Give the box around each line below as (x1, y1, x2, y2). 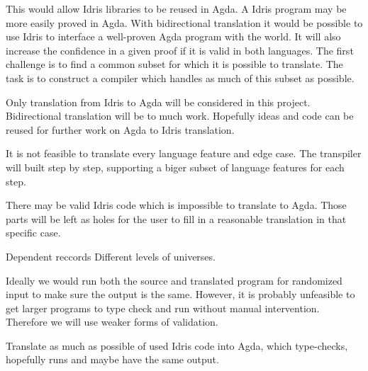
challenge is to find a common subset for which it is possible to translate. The (6, 57, 343, 72)
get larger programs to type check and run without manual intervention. (6, 300, 320, 315)
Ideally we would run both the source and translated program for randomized (6, 273, 342, 287)
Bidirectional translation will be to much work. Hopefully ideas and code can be (6, 108, 354, 123)
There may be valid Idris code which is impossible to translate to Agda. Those (6, 198, 347, 212)
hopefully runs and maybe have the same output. (6, 352, 219, 367)
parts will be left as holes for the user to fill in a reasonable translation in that (6, 211, 347, 226)
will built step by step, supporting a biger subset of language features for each (6, 159, 345, 174)
